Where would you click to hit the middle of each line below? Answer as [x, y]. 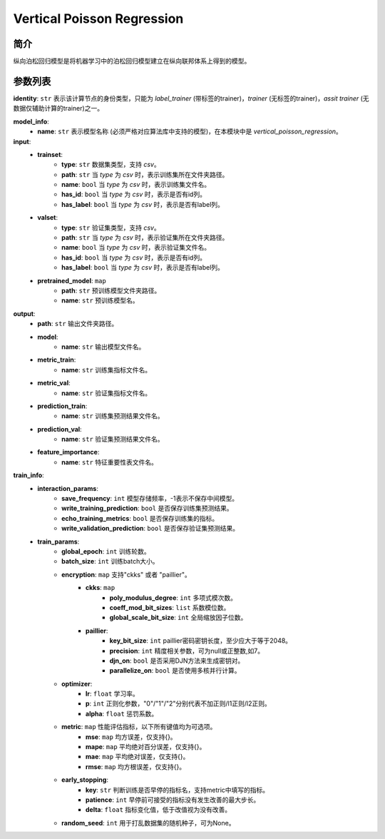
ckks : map [101, 588]
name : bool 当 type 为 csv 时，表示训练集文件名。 [136, 185]
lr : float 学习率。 [112, 694]
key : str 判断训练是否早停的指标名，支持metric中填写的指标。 [178, 790]
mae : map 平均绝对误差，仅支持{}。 [138, 757]
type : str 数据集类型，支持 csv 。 [111, 165]
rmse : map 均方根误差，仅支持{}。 [135, 766]
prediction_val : [60, 429]
